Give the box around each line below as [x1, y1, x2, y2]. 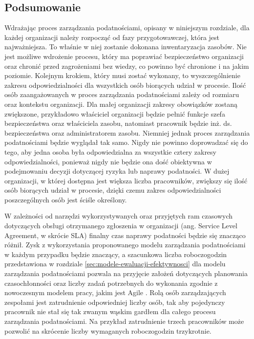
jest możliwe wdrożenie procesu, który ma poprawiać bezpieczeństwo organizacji [4, 51, 244, 61]
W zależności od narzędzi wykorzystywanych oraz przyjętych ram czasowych [4, 211, 233, 221]
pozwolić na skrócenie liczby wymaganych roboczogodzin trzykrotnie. [4, 325, 212, 336]
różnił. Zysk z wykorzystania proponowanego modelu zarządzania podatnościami [4, 239, 246, 250]
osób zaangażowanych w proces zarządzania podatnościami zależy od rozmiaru [4, 89, 239, 100]
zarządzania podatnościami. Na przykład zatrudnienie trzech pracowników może [4, 316, 244, 326]
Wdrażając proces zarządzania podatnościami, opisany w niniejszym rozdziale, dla [4, 22, 250, 33]
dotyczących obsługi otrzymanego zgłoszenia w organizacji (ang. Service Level [4, 220, 237, 231]
